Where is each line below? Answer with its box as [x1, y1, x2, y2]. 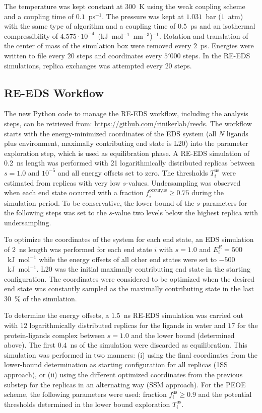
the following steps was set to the [4, 207, 107, 218]
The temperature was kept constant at [4, 1, 123, 11]
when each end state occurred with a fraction [4, 187, 144, 198]
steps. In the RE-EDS [183, 50, 250, 60]
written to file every [4, 50, 65, 60]
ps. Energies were [200, 40, 254, 51]
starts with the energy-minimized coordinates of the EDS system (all [4, 128, 217, 138]
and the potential [198, 389, 252, 399]
